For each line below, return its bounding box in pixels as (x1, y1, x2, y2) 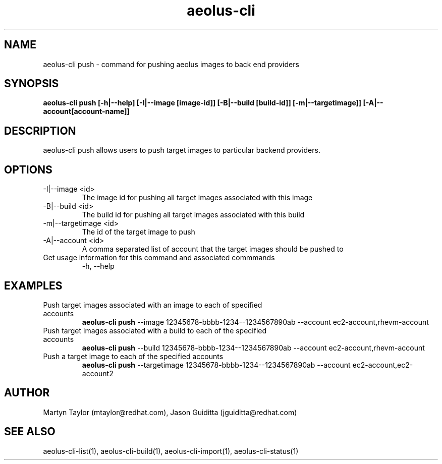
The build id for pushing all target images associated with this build (82, 210, 305, 219)
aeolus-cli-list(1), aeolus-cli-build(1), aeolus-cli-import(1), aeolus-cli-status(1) (43, 446, 299, 455)
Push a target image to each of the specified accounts (43, 352, 224, 361)
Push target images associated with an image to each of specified (43, 300, 262, 309)
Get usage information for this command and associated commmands (43, 253, 275, 262)
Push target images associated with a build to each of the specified (43, 326, 267, 335)
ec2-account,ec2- (352, 360, 413, 369)
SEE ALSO (4, 425, 56, 438)
